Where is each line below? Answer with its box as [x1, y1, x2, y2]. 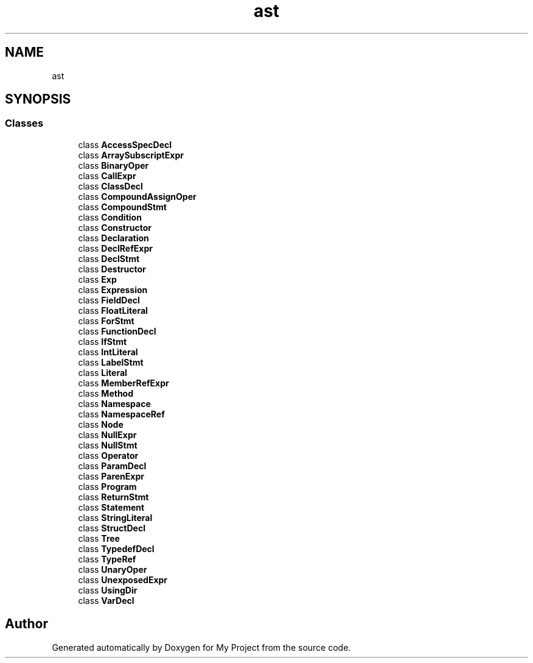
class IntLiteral [78, 346, 138, 357]
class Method [78, 388, 134, 399]
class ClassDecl [78, 180, 143, 191]
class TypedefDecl [78, 543, 155, 554]
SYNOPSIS [5, 91, 71, 107]
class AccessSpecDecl [78, 139, 172, 150]
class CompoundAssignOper [78, 191, 197, 202]
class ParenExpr [78, 470, 144, 481]
